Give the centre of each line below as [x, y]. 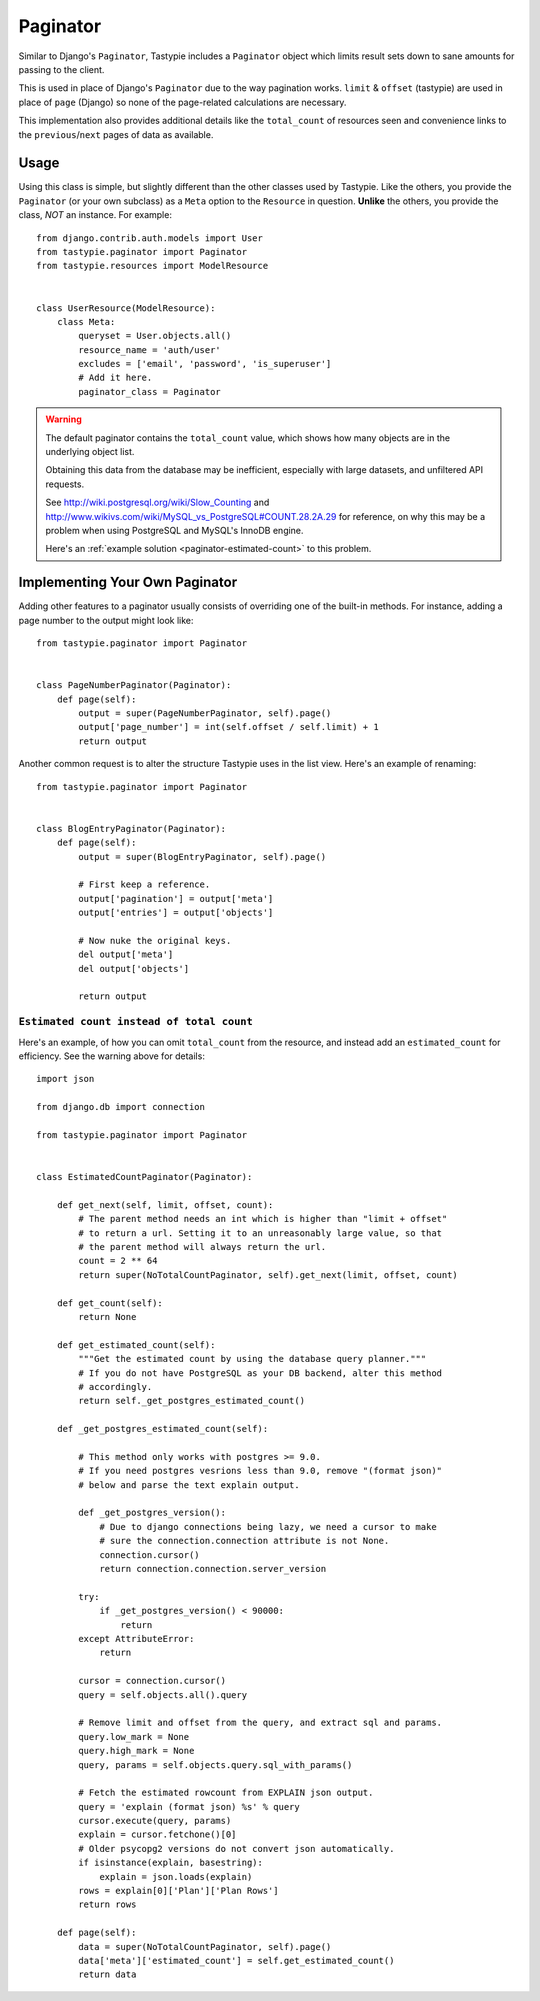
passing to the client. [61, 69]
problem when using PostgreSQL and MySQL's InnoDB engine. [174, 530]
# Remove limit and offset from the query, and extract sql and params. [260, 1723]
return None [107, 1317]
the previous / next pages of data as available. [116, 134]
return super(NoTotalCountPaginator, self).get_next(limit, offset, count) [268, 1274]
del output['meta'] [126, 954]
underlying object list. [90, 452]
